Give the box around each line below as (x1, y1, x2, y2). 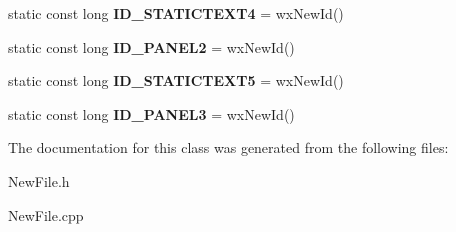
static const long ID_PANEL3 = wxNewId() (8, 103, 295, 124)
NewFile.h (8, 170, 70, 191)
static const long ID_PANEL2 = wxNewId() (8, 36, 295, 57)
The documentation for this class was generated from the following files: (8, 137, 449, 158)
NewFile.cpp (8, 204, 84, 225)
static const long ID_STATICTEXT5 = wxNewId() (8, 70, 344, 91)
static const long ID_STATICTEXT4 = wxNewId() (8, 3, 344, 23)
